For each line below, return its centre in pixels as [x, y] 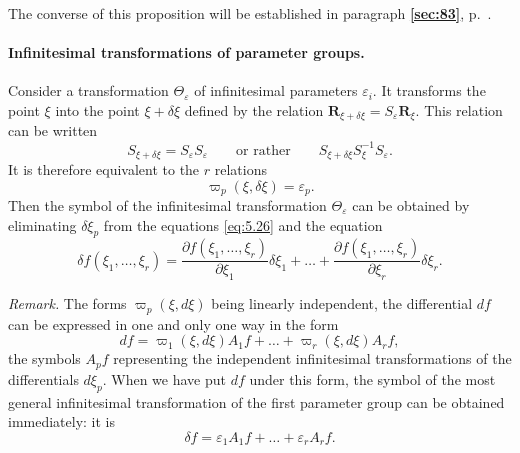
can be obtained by [411, 205]
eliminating [42, 224]
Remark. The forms [67, 303]
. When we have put [164, 378]
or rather [263, 150]
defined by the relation [254, 109]
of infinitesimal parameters [276, 90]
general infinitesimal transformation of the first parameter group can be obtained [256, 401]
